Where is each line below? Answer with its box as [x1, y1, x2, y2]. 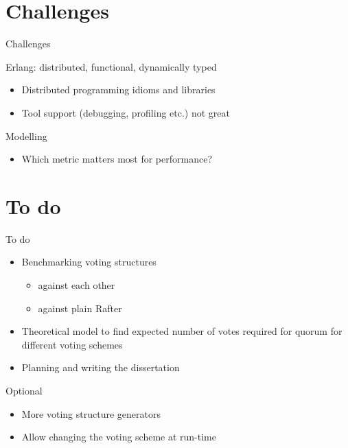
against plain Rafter [38, 300, 122, 315]
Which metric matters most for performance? [21, 152, 213, 166]
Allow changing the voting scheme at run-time [21, 429, 217, 444]
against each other [38, 278, 115, 292]
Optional [5, 383, 43, 397]
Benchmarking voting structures [21, 255, 156, 269]
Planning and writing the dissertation [21, 360, 180, 375]
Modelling [5, 128, 47, 143]
